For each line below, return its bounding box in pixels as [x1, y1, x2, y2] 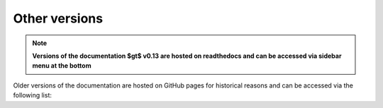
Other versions [13, 11, 103, 26]
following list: [13, 91, 52, 100]
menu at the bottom [32, 61, 91, 70]
